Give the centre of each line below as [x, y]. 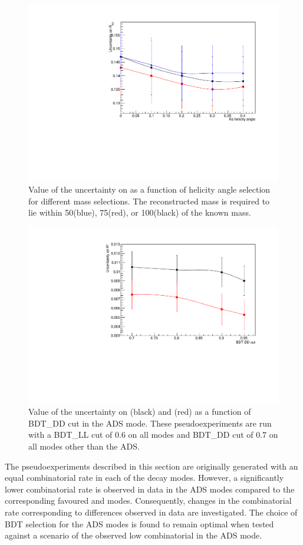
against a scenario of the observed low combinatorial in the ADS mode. [134, 535]
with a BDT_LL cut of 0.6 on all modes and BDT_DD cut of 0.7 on [153, 435]
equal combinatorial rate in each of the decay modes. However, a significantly [144, 478]
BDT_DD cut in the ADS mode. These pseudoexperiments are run [150, 423]
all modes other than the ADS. [84, 446]
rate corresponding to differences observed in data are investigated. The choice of [151, 512]
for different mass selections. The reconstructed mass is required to [149, 201]
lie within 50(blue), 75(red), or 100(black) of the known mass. [140, 212]
